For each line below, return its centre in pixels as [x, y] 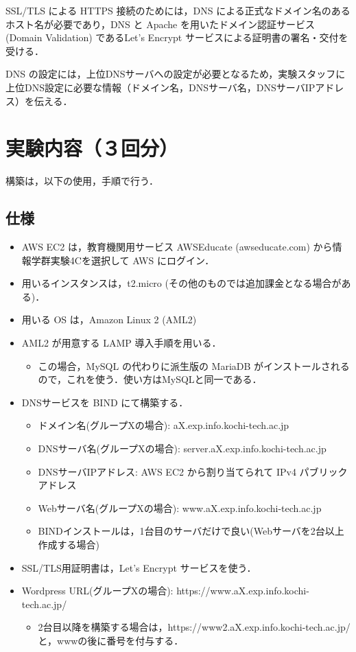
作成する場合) [69, 544]
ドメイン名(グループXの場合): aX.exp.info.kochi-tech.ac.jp [164, 425]
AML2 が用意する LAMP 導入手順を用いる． [121, 343]
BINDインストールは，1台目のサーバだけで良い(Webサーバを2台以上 [191, 531]
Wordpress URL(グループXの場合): [97, 591]
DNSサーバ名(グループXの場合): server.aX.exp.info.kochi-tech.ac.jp [182, 449]
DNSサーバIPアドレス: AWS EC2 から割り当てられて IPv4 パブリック [193, 471]
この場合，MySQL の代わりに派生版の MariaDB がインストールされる [194, 365]
